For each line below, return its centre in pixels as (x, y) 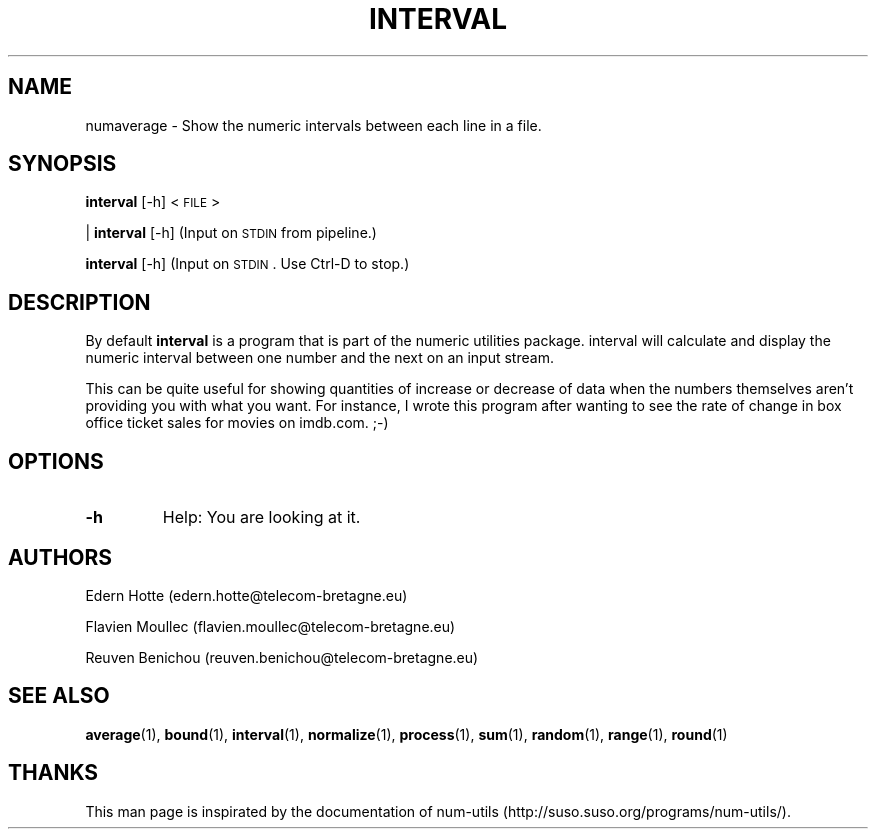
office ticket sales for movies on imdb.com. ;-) (237, 423)
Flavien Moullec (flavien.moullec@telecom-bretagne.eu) (270, 626)
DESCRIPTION (79, 302)
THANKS (53, 773)
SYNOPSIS (62, 164)
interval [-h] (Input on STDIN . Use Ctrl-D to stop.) (247, 264)
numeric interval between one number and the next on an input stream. (319, 358)
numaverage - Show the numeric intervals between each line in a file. (313, 125)
